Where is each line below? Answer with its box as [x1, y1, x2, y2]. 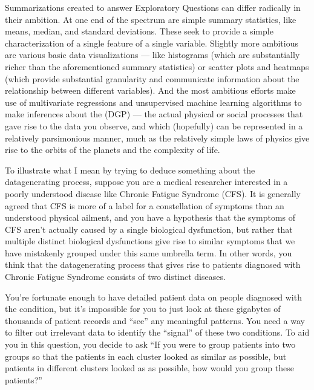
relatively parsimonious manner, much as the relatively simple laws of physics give [5, 131, 310, 144]
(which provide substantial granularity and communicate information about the [5, 72, 299, 85]
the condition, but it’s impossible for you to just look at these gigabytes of [5, 302, 281, 315]
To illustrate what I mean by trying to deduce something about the [5, 163, 255, 176]
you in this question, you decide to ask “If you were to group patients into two [5, 338, 296, 351]
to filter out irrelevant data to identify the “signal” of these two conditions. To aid [5, 326, 310, 339]
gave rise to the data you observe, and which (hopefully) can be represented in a [5, 119, 303, 132]
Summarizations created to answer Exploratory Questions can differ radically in [5, 1, 301, 13]
